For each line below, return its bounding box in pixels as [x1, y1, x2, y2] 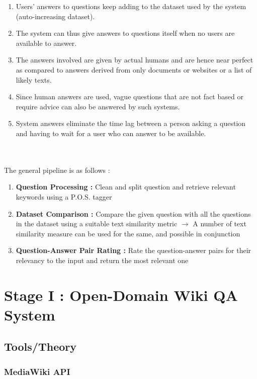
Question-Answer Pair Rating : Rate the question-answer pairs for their [16, 245, 251, 256]
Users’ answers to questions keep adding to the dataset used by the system [16, 1, 246, 11]
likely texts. [16, 74, 52, 85]
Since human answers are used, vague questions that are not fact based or [16, 91, 243, 102]
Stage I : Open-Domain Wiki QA [4, 284, 238, 305]
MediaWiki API [4, 365, 70, 377]
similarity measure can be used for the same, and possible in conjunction [16, 228, 240, 238]
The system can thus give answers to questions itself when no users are [16, 28, 235, 38]
